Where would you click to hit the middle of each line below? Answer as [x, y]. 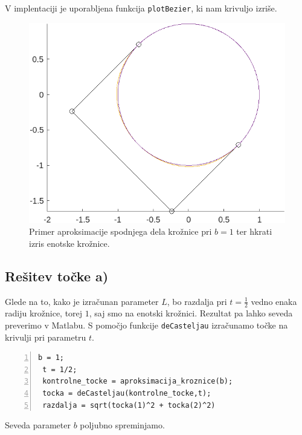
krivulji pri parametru [46, 337]
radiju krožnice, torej [44, 313]
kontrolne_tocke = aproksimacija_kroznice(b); [138, 381]
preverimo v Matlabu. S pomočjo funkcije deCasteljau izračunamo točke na [146, 325]
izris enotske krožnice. [69, 243]
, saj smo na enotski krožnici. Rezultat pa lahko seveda [191, 313]
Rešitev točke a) [57, 276]
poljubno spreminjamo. [122, 425]
